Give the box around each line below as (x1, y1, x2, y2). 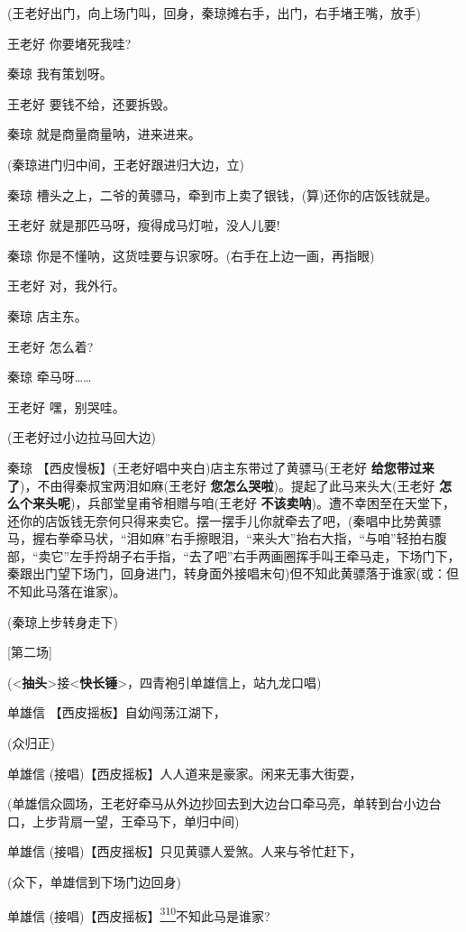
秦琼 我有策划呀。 (7, 64, 113, 83)
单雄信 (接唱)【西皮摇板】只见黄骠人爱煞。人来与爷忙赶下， (7, 842, 362, 861)
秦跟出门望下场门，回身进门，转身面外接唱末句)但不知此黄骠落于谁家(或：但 (7, 564, 459, 583)
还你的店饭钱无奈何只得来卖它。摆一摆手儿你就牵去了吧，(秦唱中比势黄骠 (7, 511, 442, 530)
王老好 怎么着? (7, 337, 94, 355)
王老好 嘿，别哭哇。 (7, 397, 125, 416)
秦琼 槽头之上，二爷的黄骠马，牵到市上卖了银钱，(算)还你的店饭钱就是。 (7, 185, 438, 204)
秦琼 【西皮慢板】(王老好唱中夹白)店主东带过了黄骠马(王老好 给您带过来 (7, 457, 434, 476)
